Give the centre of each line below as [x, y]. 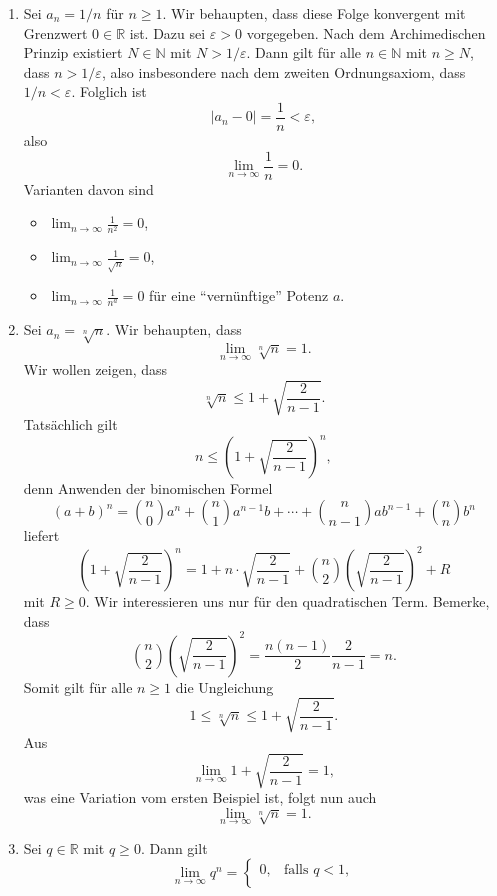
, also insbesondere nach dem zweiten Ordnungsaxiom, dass [283, 71]
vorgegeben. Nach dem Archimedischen [366, 32]
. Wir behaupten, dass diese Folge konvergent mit [314, 13]
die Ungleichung [224, 686]
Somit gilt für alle [78, 686]
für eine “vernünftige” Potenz [239, 295]
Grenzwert [55, 32]
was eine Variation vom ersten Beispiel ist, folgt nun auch [200, 797]
